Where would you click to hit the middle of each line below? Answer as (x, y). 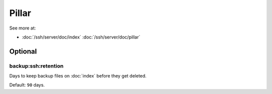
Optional (23, 51)
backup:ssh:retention (37, 66)
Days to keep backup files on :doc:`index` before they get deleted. (78, 76)
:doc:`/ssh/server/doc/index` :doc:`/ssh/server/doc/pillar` (81, 37)
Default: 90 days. (27, 85)
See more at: (23, 28)
